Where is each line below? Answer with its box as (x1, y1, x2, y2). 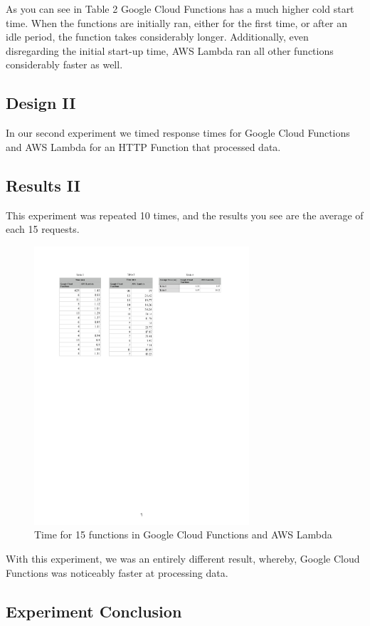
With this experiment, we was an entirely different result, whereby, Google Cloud (6, 551, 360, 565)
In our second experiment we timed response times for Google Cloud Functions (6, 125, 350, 140)
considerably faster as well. (6, 57, 123, 72)
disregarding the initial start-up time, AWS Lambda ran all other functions (6, 43, 334, 58)
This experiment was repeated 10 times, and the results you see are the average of (6, 207, 364, 222)
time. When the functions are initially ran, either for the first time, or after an (6, 15, 347, 30)
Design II (6, 92, 76, 114)
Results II (6, 174, 80, 196)
